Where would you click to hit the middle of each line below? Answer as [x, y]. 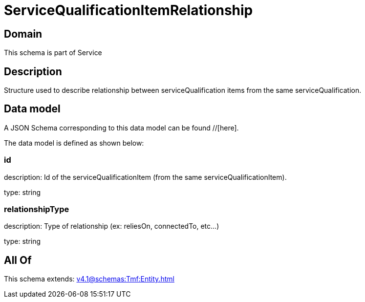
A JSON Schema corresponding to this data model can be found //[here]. [121, 128]
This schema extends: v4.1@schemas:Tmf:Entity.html [89, 279]
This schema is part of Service [53, 53]
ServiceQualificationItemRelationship [129, 10]
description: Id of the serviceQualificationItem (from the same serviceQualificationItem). [145, 177]
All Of [18, 260]
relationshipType [37, 209]
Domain [23, 34]
